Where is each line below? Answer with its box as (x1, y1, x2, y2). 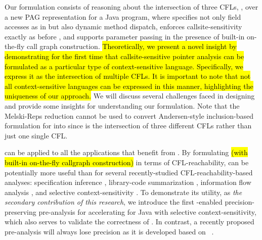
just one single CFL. (5, 130, 68, 140)
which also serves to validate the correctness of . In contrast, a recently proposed (5, 216, 254, 227)
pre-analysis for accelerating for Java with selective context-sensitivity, (38, 206, 256, 217)
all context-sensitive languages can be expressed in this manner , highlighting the (5, 80, 253, 91)
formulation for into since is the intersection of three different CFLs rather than (5, 120, 252, 131)
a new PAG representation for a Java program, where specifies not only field (5, 11, 241, 22)
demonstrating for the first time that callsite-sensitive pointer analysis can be (5, 51, 244, 61)
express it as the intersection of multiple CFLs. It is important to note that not (5, 71, 251, 81)
